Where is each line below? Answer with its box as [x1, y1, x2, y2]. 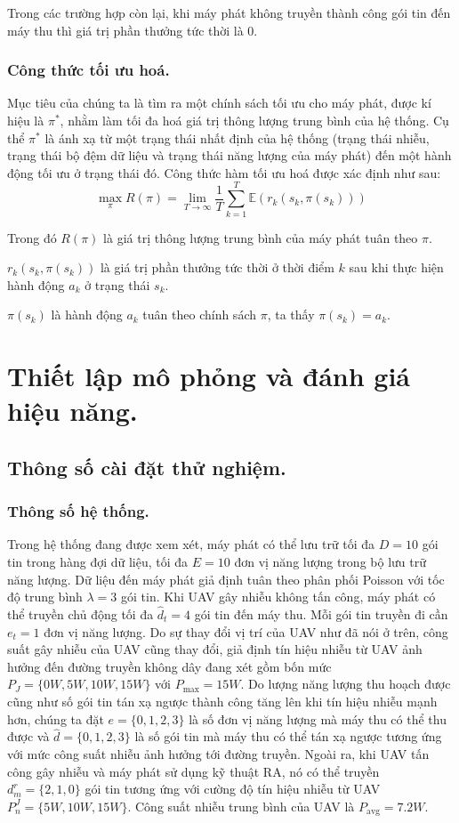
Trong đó [7, 228, 57, 246]
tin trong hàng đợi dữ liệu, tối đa [7, 553, 189, 571]
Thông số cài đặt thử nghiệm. [7, 453, 286, 480]
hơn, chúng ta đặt [7, 709, 104, 728]
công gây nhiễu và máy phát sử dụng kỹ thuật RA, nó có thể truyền [7, 762, 380, 780]
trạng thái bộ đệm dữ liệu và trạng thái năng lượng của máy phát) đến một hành [7, 146, 452, 165]
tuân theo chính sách [142, 305, 256, 324]
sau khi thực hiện [349, 258, 444, 277]
